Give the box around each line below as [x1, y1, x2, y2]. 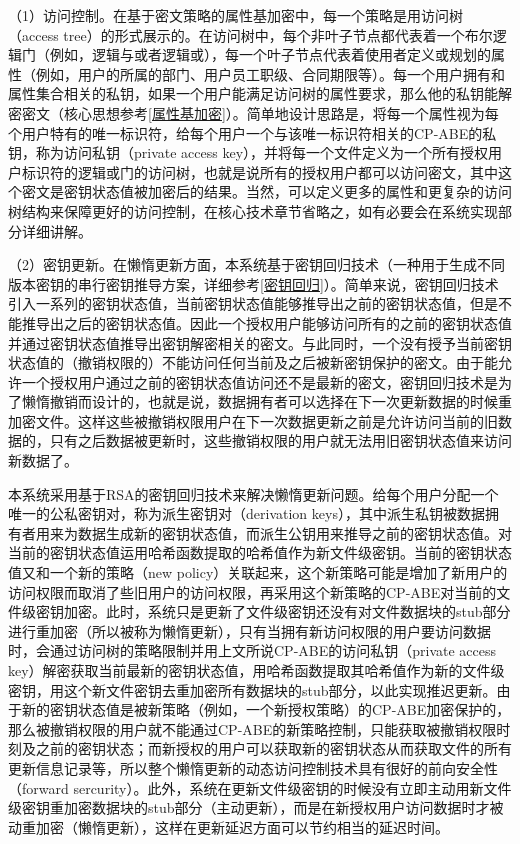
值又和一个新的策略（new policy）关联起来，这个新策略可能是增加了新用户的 [8, 562, 508, 583]
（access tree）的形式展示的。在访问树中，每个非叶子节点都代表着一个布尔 [8, 24, 493, 45]
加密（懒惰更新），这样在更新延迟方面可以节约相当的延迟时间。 [35, 816, 449, 837]
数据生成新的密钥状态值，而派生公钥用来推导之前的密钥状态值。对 [77, 522, 512, 543]
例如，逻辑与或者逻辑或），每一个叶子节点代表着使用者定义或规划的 [49, 44, 491, 65]
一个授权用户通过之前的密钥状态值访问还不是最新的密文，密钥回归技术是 [21, 371, 498, 392]
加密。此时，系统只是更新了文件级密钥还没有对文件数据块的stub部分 [63, 601, 511, 622]
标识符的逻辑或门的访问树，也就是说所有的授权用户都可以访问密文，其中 [21, 161, 498, 182]
